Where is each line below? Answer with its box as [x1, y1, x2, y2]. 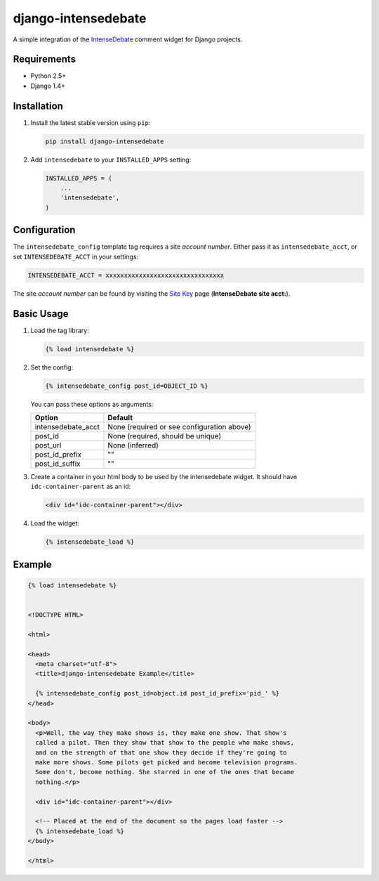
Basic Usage [13, 308, 69, 320]
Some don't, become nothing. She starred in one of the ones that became [35, 768, 295, 776]
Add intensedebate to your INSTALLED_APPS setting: [30, 155, 192, 164]
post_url [34, 440, 62, 450]
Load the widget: [30, 519, 80, 528]
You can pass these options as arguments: [30, 400, 154, 408]
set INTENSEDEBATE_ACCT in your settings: [13, 252, 139, 261]
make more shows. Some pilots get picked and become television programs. [35, 758, 298, 766]
